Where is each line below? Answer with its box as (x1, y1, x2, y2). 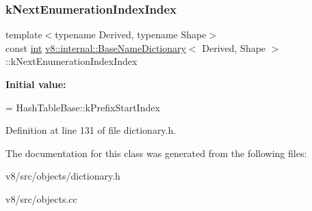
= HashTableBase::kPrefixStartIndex (5, 100, 160, 114)
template (5, 27, 42, 42)
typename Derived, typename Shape (55, 27, 207, 42)
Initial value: (5, 77, 66, 91)
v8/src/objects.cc (5, 191, 77, 206)
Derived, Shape (202, 40, 266, 55)
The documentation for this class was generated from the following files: (5, 145, 307, 160)
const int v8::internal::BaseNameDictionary (5, 40, 186, 55)
